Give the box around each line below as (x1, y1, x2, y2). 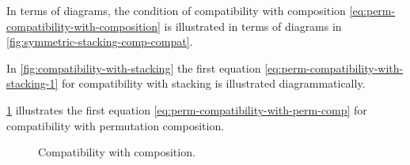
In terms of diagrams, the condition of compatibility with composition (6, 2, 346, 18)
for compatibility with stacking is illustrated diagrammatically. (62, 75, 366, 92)
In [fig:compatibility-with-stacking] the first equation (6, 59, 261, 76)
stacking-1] (6, 75, 59, 92)
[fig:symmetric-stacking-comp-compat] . (6, 33, 193, 50)
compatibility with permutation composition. (6, 117, 225, 133)
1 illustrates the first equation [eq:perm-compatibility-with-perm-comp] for (6, 101, 367, 118)
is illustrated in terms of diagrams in (164, 17, 342, 34)
